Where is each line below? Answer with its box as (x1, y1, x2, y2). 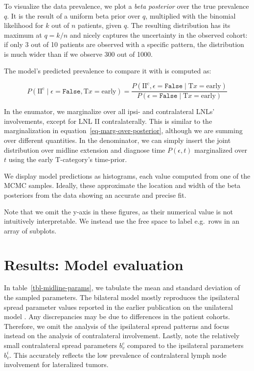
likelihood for (4, 20, 44, 30)
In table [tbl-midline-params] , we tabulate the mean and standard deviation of (4, 282, 240, 293)
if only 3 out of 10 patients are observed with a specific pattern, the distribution (4, 39, 244, 49)
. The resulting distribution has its (127, 20, 231, 30)
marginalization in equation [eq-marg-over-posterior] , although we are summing (4, 125, 243, 136)
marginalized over (194, 144, 247, 155)
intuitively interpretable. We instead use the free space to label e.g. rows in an (4, 216, 240, 226)
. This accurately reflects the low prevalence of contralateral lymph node (9, 349, 227, 360)
